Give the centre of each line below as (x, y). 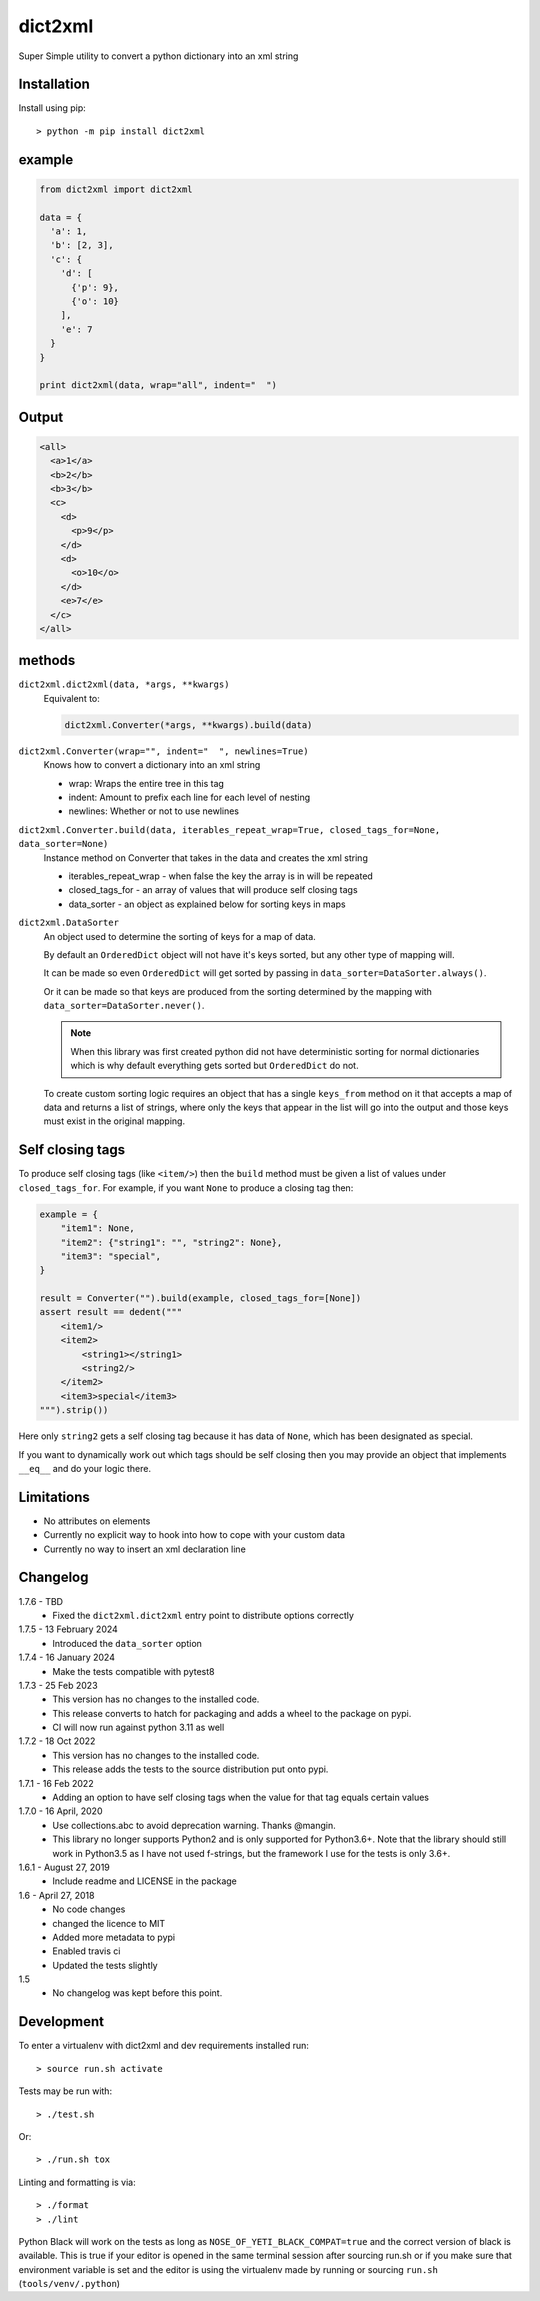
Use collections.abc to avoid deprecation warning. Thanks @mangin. (194, 1825)
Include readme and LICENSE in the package (144, 1881)
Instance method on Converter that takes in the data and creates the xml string (206, 857)
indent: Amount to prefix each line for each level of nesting (189, 797)
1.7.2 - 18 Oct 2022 (57, 1741)
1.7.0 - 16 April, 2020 (60, 1811)
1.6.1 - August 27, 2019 (64, 1867)
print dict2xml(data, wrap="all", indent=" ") (158, 385)
